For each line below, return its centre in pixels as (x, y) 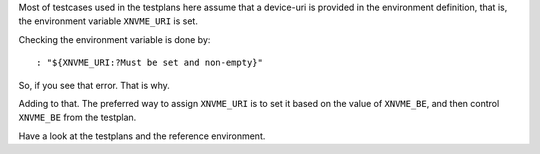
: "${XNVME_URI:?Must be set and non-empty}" (150, 63)
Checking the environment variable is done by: (114, 39)
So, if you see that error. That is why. (94, 85)
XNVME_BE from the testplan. (77, 117)
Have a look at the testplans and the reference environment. (142, 136)
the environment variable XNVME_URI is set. (108, 21)
